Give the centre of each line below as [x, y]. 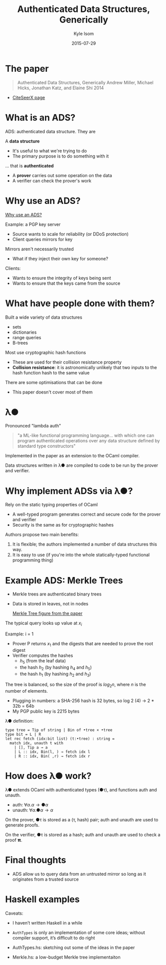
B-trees [20, 343]
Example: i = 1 [19, 634]
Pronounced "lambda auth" [33, 426]
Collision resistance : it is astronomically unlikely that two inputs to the [84, 367]
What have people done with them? [80, 303]
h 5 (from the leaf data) [43, 661]
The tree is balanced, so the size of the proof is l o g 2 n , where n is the [76, 685]
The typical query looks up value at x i [44, 624]
